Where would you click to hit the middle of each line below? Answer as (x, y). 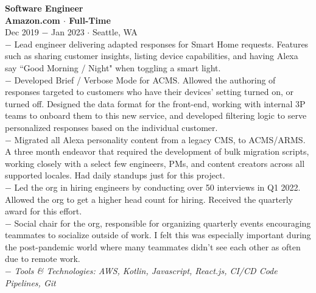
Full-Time (90, 20)
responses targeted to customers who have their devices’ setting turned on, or (149, 92)
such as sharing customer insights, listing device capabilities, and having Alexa (152, 56)
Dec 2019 (22, 32)
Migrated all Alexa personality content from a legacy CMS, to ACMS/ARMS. (160, 139)
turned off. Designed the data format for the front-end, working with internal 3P (155, 103)
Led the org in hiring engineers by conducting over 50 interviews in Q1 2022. (157, 187)
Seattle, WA (115, 32)
